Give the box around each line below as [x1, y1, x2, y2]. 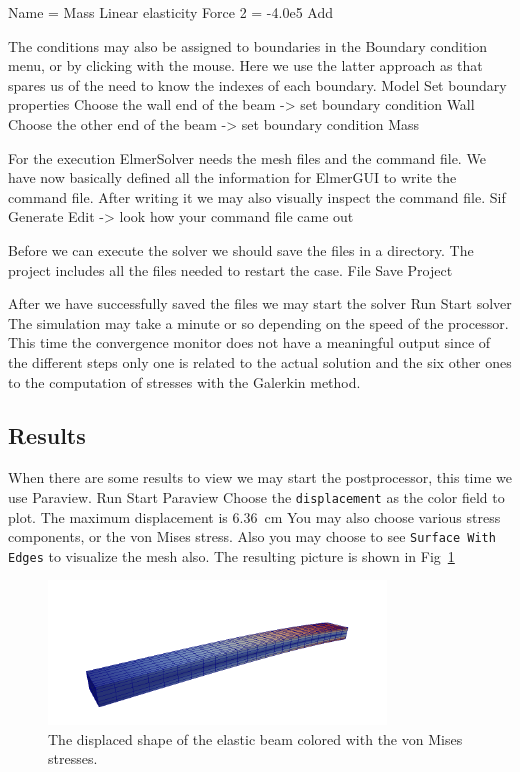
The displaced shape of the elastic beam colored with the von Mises [48, 728, 463, 749]
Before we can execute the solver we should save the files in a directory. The [8, 239, 474, 260]
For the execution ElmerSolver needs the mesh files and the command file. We [8, 147, 486, 168]
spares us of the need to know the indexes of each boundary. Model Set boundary [8, 74, 507, 95]
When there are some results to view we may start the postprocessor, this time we [8, 467, 512, 488]
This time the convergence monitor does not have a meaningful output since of [8, 332, 491, 353]
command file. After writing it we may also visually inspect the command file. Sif [8, 186, 506, 207]
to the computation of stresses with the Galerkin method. [8, 371, 361, 392]
